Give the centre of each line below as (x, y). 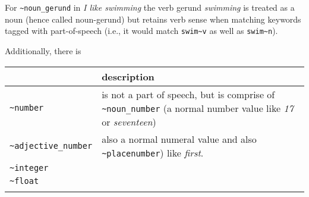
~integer (29, 168)
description (128, 76)
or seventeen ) (129, 121)
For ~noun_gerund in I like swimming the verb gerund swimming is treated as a (150, 7)
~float (24, 181)
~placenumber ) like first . (153, 152)
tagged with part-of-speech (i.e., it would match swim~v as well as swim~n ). (141, 31)
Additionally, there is (43, 50)
